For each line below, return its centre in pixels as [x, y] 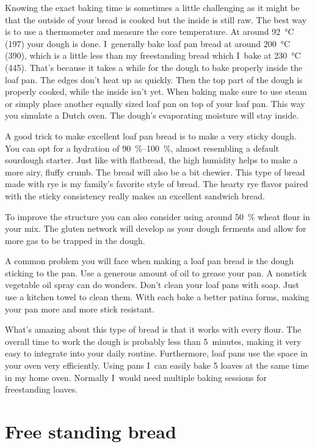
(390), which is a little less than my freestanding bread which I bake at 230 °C [153, 55]
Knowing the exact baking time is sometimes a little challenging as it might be [152, 7]
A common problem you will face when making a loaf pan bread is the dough [150, 261]
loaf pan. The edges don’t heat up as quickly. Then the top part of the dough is [154, 79]
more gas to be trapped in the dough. [75, 240]
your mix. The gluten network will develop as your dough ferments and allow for [156, 228]
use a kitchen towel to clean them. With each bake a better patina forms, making [157, 297]
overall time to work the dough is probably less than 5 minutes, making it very [153, 341]
